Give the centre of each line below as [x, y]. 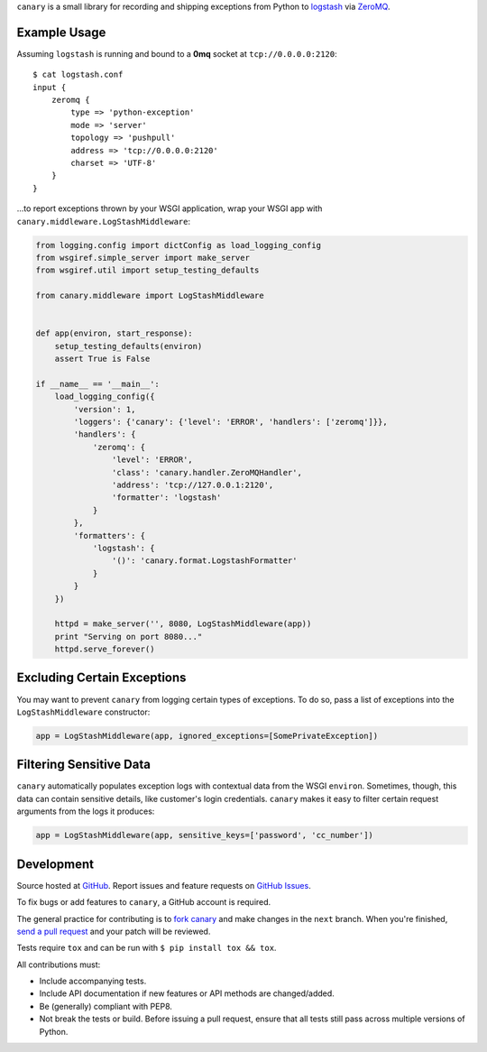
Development [55, 864]
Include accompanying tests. [93, 981]
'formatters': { [110, 535]
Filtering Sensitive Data [83, 765]
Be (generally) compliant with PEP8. [106, 1006]
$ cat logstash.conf [78, 75]
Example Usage [61, 32]
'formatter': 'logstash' [166, 498]
